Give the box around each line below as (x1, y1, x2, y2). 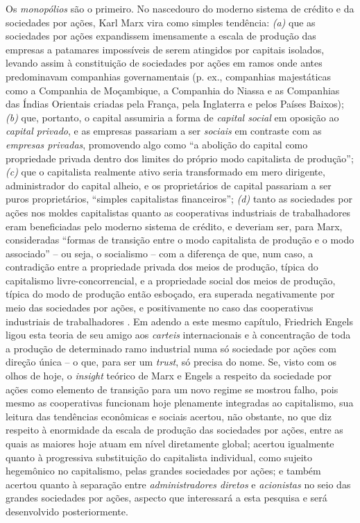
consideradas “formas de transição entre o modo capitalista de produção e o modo (6, 232, 354, 247)
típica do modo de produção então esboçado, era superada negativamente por (6, 286, 335, 301)
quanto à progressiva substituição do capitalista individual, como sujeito (6, 449, 312, 464)
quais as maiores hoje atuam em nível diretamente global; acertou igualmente (6, 436, 334, 450)
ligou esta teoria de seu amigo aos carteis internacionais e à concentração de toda (6, 327, 351, 342)
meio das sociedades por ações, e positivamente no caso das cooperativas (6, 300, 314, 315)
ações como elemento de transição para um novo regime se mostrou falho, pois (6, 381, 338, 396)
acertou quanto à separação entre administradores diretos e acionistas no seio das (6, 477, 351, 491)
